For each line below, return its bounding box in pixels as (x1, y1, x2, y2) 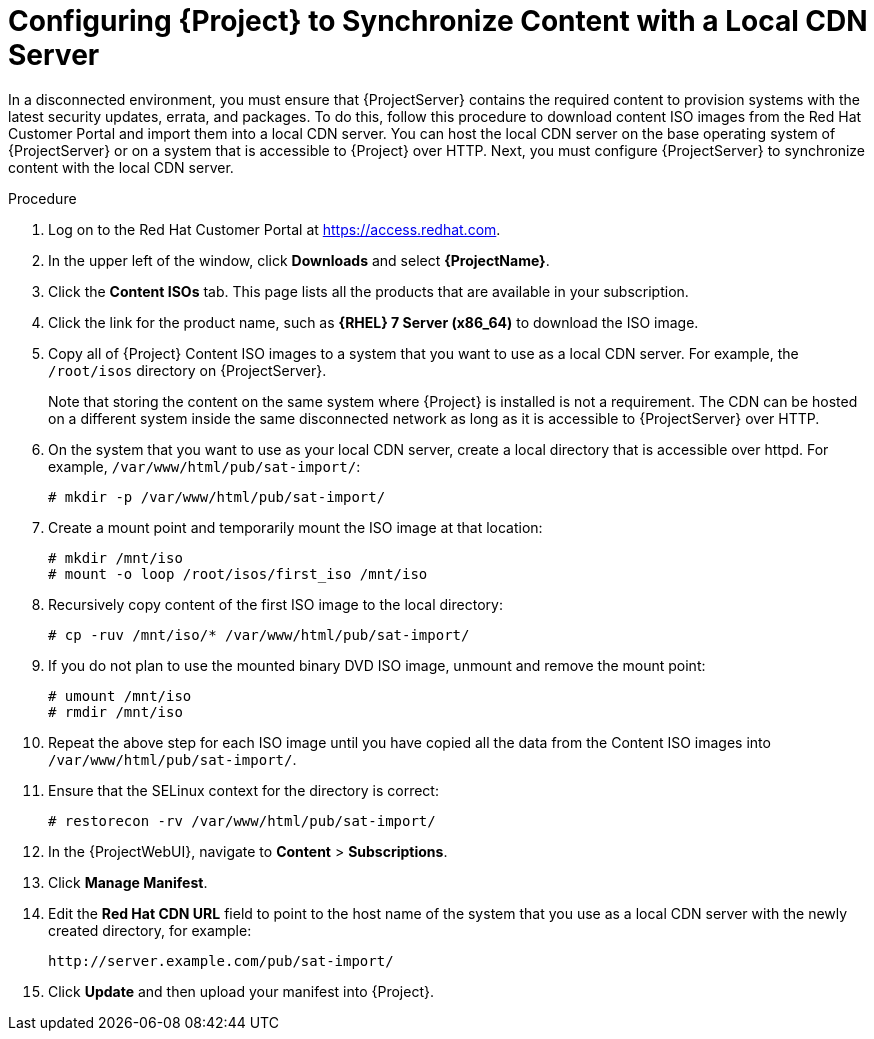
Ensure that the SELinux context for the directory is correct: (48, 781, 439, 799)
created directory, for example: (48, 921, 252, 939)
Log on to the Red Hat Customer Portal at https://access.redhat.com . (48, 220, 501, 238)
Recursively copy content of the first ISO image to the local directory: (48, 595, 503, 613)
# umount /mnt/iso (48, 687, 192, 704)
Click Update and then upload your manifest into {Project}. (48, 982, 434, 1000)
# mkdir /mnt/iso (48, 549, 183, 566)
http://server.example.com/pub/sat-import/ (48, 952, 394, 969)
